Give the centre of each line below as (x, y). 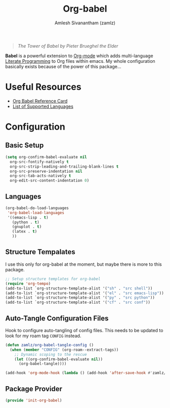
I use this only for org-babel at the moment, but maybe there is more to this (83, 264)
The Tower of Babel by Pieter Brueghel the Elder (68, 46)
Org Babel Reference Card (40, 101)
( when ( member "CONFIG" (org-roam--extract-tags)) (64, 350)
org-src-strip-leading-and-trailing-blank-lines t (64, 167)
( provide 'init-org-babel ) (34, 400)
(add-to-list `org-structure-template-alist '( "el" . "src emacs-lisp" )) (85, 293)
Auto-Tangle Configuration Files (57, 318)
